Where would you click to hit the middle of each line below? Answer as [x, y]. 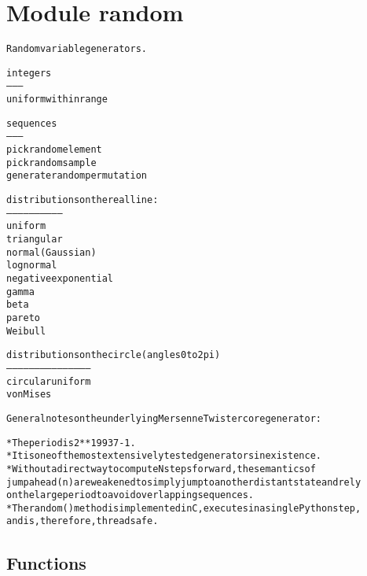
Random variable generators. [77, 49]
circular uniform [49, 381]
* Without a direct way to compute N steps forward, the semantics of [161, 469]
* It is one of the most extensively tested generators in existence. [164, 456]
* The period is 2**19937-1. [71, 443]
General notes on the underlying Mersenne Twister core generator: [164, 418]
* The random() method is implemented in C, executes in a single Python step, [184, 508]
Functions [46, 562]
